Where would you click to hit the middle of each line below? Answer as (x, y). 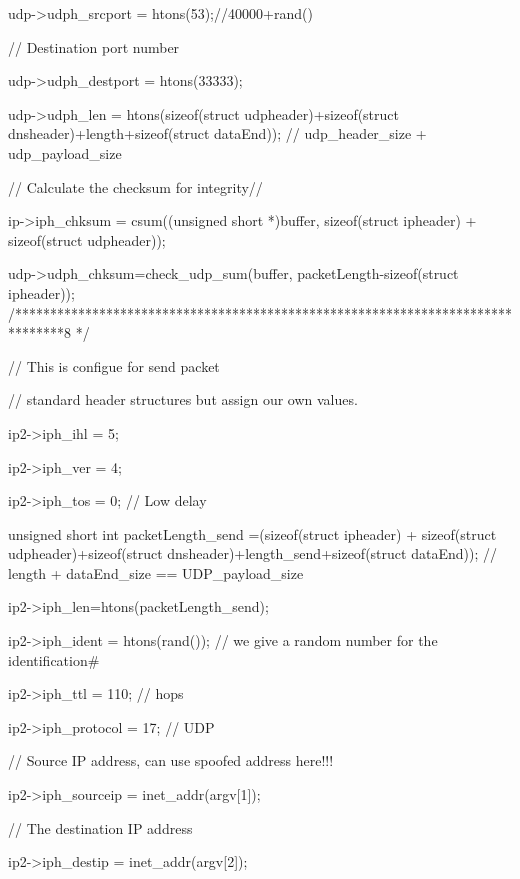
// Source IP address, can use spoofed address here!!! (171, 760)
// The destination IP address (100, 827)
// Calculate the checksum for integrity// (135, 186)
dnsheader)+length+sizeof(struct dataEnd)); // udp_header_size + (217, 133)
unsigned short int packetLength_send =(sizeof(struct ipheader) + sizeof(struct (252, 533)
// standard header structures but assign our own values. (183, 399)
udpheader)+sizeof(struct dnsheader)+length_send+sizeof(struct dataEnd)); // (252, 553)
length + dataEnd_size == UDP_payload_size (156, 572)
